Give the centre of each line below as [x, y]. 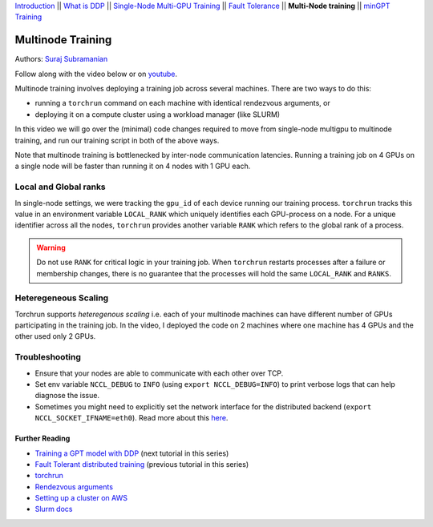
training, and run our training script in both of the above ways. [117, 140]
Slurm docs [54, 509]
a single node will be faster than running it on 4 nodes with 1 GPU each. [133, 166]
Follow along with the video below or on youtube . [96, 74]
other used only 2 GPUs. [55, 336]
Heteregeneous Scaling [62, 298]
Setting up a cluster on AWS [81, 498]
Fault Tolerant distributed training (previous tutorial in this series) [142, 464]
